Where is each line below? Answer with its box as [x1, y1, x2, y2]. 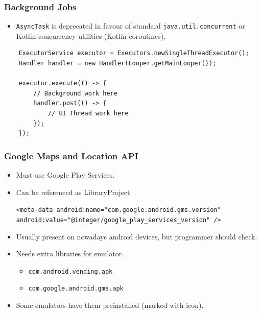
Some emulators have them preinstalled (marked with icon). [16, 300, 204, 310]
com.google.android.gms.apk [28, 285, 124, 293]
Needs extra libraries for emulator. [16, 248, 124, 259]
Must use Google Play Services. [16, 170, 115, 180]
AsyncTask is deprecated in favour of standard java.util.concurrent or [16, 20, 245, 31]
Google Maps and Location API [4, 149, 138, 162]
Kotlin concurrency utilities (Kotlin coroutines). [16, 30, 166, 41]
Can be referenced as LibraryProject [16, 186, 130, 197]
